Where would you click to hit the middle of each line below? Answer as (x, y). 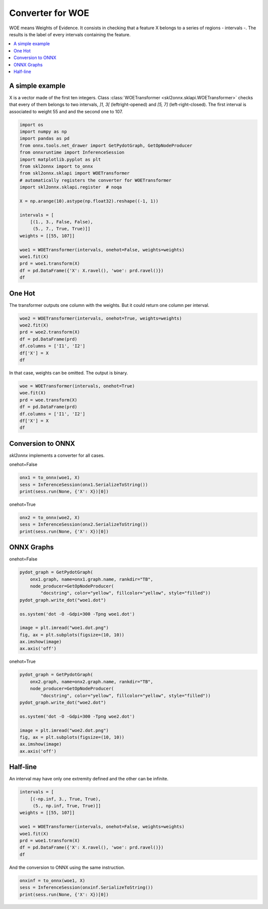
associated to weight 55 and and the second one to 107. (66, 111)
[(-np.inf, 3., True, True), (66, 799)
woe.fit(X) (33, 393)
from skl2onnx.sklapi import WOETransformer (75, 173)
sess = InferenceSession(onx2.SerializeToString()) (84, 524)
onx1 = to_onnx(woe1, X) (50, 478)
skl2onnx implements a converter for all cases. (57, 455)
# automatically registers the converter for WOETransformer (96, 180)
